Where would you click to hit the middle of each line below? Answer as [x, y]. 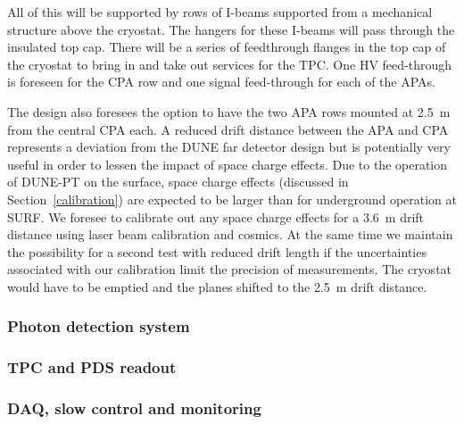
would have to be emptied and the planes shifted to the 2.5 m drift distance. [217, 286]
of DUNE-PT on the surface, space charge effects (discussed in [178, 182]
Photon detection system [99, 326]
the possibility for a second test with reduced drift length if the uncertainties [217, 251]
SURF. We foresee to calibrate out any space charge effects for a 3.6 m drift [216, 216]
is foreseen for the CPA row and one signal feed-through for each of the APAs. [222, 82]
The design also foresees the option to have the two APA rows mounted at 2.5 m [229, 111]
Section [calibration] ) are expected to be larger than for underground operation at [232, 199]
